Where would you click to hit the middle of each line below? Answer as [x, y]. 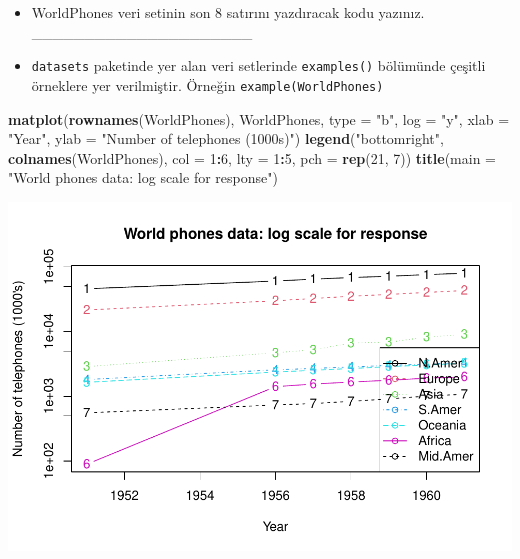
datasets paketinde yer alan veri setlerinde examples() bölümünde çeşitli [258, 65]
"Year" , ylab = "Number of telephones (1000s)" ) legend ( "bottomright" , [226, 138]
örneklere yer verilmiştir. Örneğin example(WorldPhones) [207, 84]
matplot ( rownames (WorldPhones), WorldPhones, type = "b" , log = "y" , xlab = [259, 118]
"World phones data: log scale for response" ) [143, 177]
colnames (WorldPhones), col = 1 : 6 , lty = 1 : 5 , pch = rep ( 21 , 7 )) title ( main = [252, 157]
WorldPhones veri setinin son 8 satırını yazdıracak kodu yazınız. [228, 12]
